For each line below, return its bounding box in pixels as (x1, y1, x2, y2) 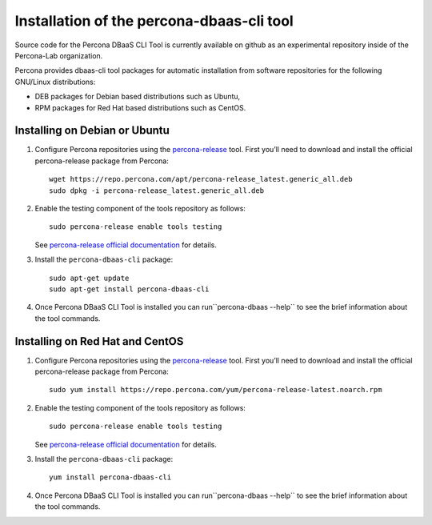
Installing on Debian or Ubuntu (14, 124, 170, 138)
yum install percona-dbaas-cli (49, 473, 172, 482)
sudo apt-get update (49, 273, 130, 283)
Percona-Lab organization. (14, 50, 103, 60)
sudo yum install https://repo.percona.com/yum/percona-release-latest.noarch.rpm (49, 385, 382, 395)
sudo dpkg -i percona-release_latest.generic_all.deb (49, 186, 264, 195)
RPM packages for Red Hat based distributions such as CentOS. (34, 102, 246, 112)
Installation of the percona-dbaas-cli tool (14, 12, 294, 30)
